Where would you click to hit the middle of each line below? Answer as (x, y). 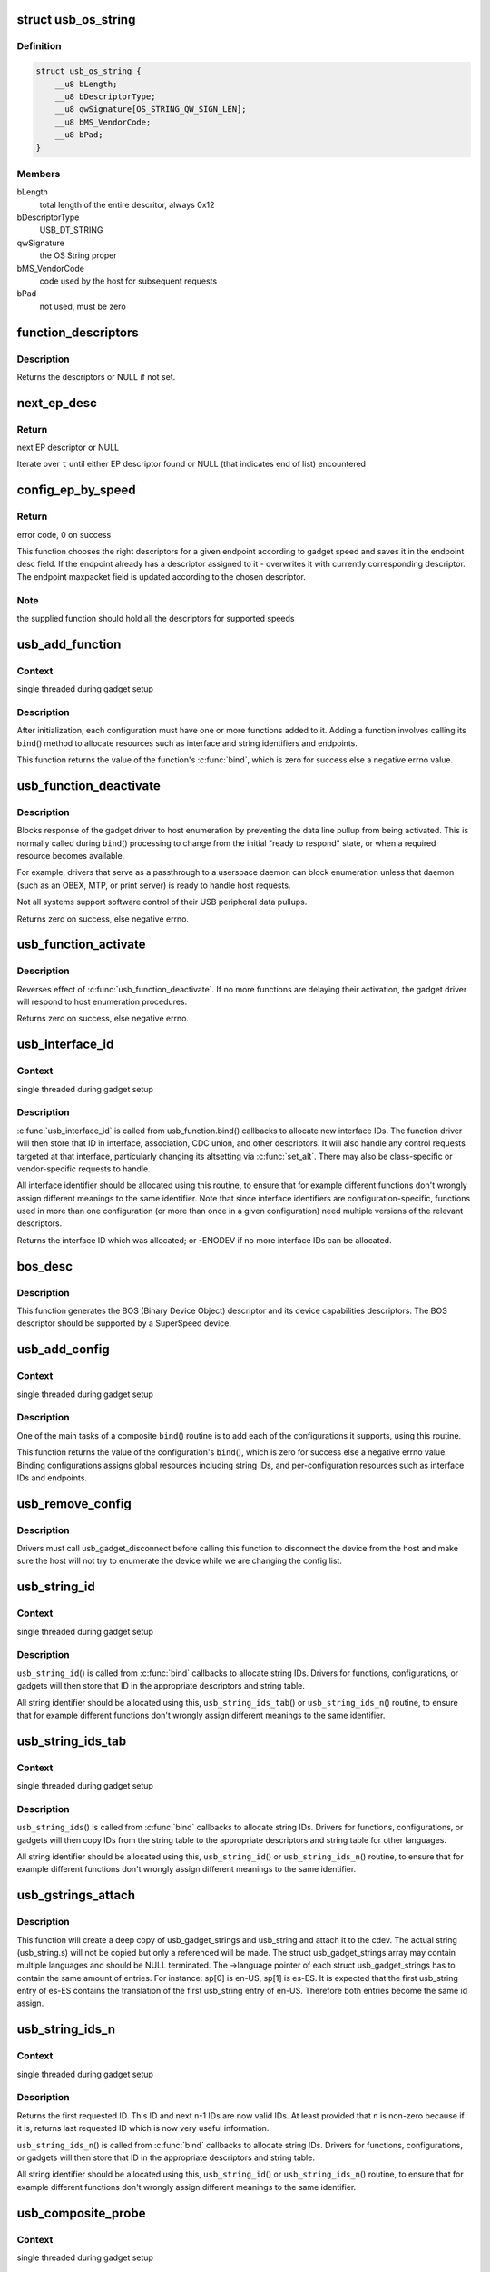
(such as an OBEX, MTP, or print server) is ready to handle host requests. (154, 885)
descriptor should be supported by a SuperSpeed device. (124, 1323)
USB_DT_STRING (71, 230)
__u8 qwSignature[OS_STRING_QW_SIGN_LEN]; (151, 110)
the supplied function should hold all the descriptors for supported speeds (156, 618)
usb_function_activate (81, 945)
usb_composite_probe (81, 2213)
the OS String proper (78, 255)
